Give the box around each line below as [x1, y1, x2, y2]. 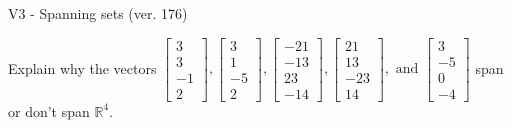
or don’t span [8, 100, 90, 121]
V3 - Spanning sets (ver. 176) [8, 3, 188, 23]
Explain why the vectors [8, 57, 157, 78]
